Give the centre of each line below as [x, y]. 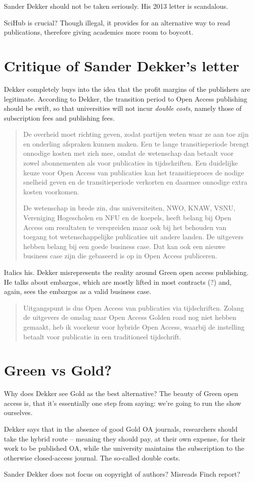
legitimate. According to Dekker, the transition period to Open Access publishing [126, 98]
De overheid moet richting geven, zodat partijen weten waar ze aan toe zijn [136, 134]
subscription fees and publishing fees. [59, 117]
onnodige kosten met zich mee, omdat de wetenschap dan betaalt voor [128, 153]
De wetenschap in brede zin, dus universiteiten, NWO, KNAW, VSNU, [129, 208]
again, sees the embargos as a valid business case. [78, 291]
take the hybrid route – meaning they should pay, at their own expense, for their [125, 438]
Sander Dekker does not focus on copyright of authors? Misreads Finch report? [122, 474]
